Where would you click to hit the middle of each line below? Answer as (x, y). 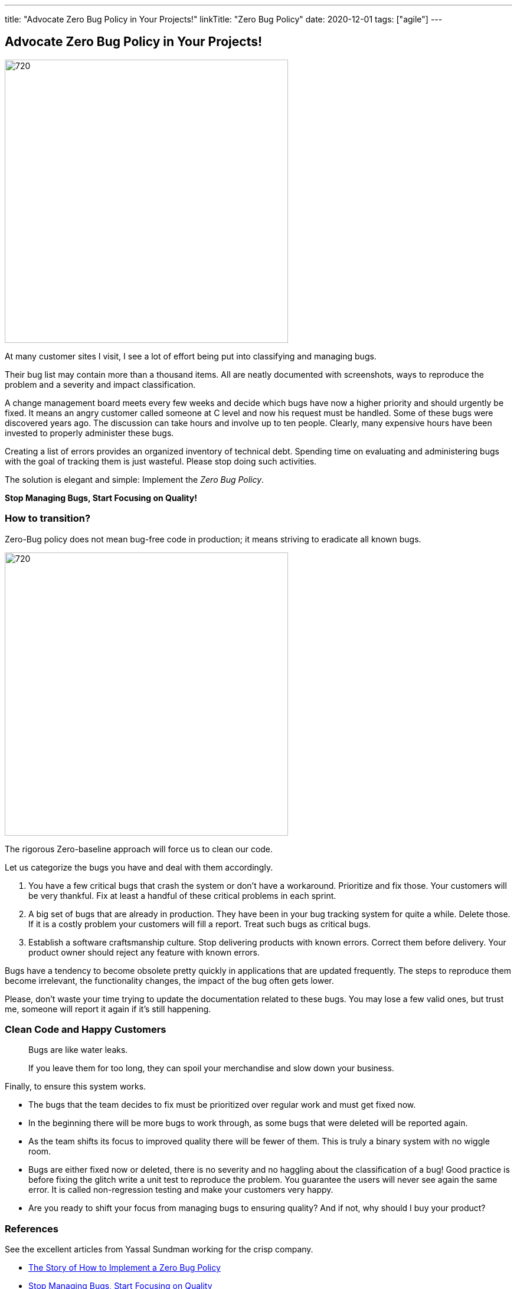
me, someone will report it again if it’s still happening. (108, 1009)
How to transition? (48, 518)
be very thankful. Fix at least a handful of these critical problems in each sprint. (182, 895)
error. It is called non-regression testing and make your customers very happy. (181, 1190)
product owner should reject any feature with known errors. (144, 952)
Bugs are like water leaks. (78, 1050)
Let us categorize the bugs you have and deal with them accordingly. (139, 867)
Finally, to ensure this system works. (76, 1087)
